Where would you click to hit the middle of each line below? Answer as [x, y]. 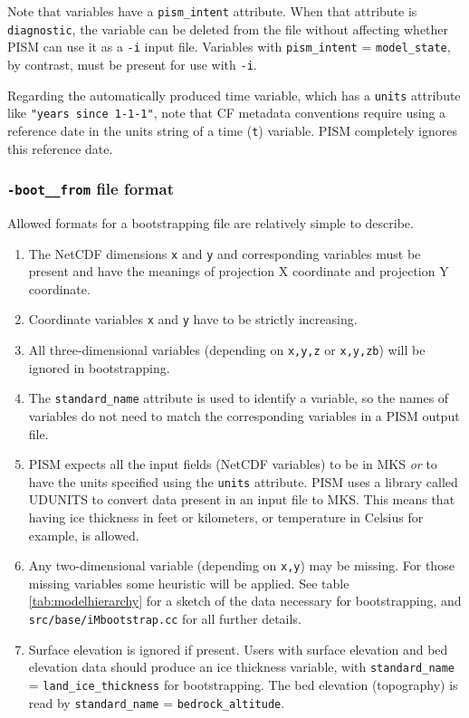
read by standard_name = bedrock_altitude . [157, 702]
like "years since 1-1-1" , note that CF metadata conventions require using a [227, 113]
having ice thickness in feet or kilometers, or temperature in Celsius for [226, 517]
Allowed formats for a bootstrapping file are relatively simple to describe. [211, 222]
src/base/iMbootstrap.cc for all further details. [165, 619]
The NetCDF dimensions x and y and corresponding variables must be [225, 253]
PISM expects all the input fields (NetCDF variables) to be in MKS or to [233, 464]
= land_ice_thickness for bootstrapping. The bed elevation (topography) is [243, 684]
